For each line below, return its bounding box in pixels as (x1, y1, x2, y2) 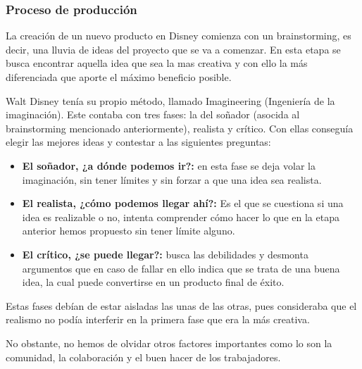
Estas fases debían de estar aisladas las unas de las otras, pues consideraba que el (6, 298, 357, 313)
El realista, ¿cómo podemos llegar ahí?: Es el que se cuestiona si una (22, 196, 344, 211)
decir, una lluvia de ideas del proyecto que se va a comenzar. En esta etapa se (6, 42, 341, 56)
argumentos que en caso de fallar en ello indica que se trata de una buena (22, 261, 340, 275)
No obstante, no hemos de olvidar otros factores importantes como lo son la (6, 335, 332, 350)
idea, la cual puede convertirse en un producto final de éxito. (22, 275, 285, 289)
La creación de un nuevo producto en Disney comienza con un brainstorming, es (6, 28, 351, 43)
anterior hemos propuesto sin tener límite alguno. (22, 223, 235, 238)
